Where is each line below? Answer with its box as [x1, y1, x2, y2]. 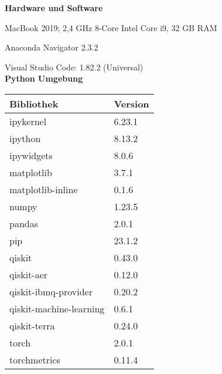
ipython [9, 131, 41, 145]
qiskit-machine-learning [9, 301, 105, 315]
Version [114, 96, 149, 110]
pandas [9, 216, 38, 230]
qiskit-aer [9, 267, 48, 281]
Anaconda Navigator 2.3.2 [5, 41, 98, 53]
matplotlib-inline [9, 182, 78, 196]
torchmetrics [9, 352, 60, 366]
